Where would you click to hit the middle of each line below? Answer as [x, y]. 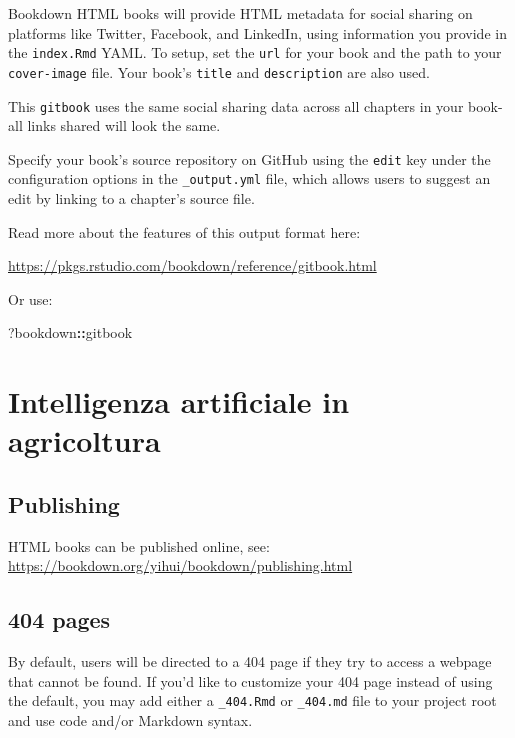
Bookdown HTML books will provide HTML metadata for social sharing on [240, 13]
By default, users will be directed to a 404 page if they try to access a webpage [250, 661]
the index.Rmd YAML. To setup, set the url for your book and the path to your [255, 52]
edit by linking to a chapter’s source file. [131, 198]
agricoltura [84, 440]
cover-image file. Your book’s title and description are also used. [219, 71]
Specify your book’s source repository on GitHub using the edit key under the [249, 158]
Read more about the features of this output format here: [184, 231]
